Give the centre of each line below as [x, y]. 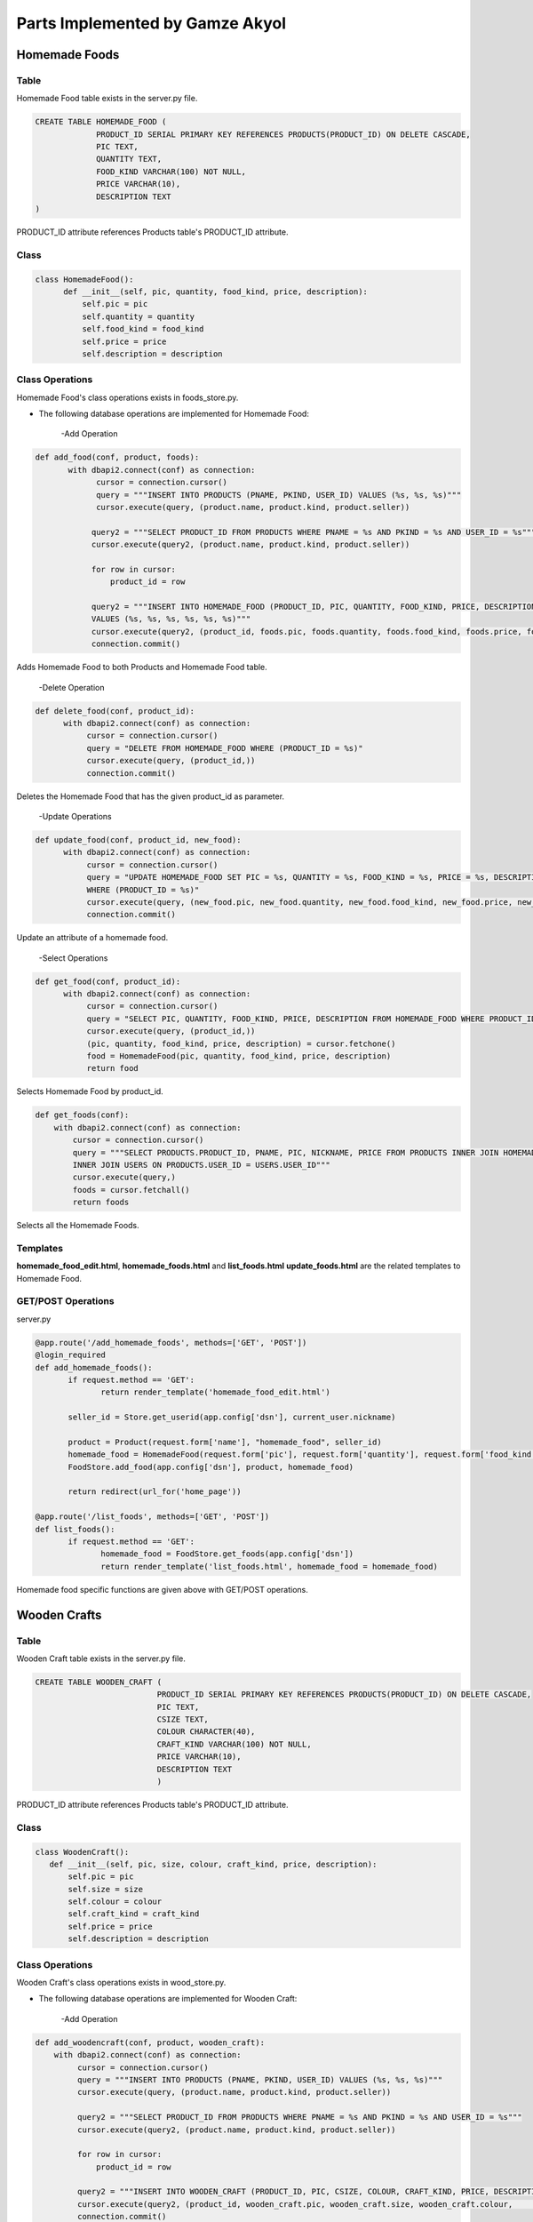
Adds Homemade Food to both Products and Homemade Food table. [142, 667]
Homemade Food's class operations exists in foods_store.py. [127, 397]
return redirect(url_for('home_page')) [155, 1492]
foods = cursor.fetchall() [131, 1190]
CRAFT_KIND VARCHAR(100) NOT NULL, [234, 1744]
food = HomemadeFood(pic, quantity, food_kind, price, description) [239, 1056]
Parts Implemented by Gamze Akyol [151, 23]
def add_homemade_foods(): [94, 1367]
